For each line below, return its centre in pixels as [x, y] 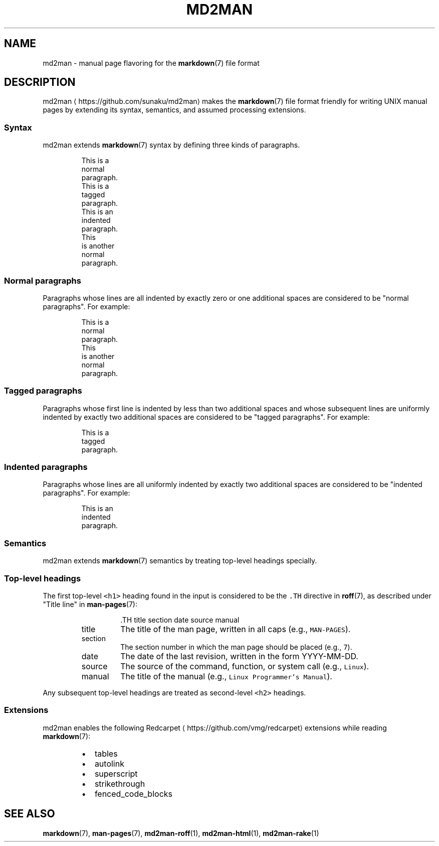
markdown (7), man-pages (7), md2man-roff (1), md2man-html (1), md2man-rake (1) [181, 833]
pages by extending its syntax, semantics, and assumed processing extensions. [174, 110]
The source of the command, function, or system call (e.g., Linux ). [245, 666]
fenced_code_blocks [133, 794]
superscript [116, 773]
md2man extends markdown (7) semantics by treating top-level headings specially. [180, 561]
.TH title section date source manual [180, 620]
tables [106, 753]
